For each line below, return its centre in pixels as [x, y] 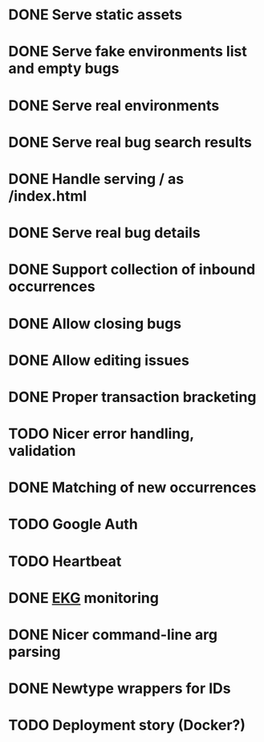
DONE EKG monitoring [83, 598]
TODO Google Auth [73, 525]
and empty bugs [64, 69]
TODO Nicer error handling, [101, 434]
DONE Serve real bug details [104, 233]
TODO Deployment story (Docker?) [127, 726]
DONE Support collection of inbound [132, 270]
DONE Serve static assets [95, 15]
